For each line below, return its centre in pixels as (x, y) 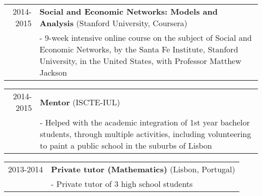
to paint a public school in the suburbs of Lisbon (126, 145)
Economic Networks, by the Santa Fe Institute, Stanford (139, 49)
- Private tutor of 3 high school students (122, 184)
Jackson (53, 72)
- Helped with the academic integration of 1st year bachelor (145, 122)
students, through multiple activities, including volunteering (146, 134)
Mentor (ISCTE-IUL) (80, 102)
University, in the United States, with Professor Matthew (140, 61)
